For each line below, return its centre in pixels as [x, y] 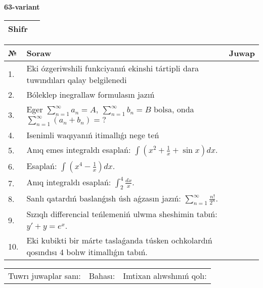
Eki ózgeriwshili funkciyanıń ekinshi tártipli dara [113, 68]
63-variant [22, 7]
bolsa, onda [174, 109]
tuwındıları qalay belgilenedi [77, 79]
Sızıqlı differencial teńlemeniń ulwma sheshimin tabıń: [122, 214]
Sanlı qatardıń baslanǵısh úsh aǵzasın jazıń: [104, 198]
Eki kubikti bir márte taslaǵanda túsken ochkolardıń [119, 240]
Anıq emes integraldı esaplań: [79, 149]
